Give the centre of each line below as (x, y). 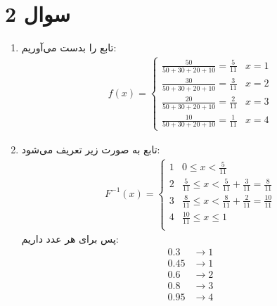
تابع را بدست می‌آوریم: (69, 47)
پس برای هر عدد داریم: (70, 239)
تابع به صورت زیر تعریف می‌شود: (91, 149)
